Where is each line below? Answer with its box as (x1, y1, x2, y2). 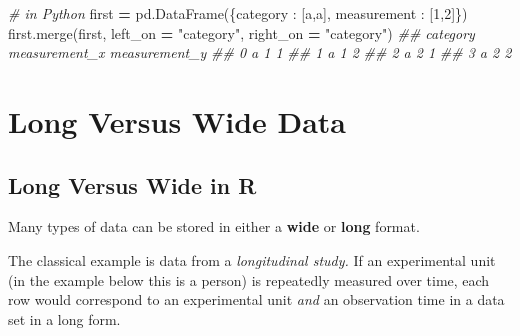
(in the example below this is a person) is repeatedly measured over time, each (8, 269, 490, 290)
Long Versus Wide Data (8, 100, 347, 141)
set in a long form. (8, 308, 121, 329)
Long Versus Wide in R (8, 169, 257, 200)
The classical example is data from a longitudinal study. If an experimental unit (8, 249, 496, 270)
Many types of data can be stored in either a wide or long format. (8, 216, 420, 237)
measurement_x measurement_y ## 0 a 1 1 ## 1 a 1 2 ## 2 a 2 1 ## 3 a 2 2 (8, 42, 512, 63)
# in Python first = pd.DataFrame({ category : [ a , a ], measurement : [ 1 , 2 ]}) (8, 3, 468, 23)
